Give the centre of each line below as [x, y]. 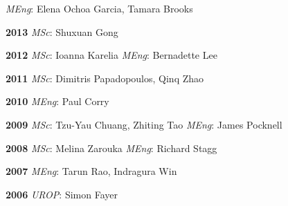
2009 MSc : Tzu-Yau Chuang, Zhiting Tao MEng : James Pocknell [144, 124]
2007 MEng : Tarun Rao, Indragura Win [91, 171]
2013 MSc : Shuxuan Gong [62, 31]
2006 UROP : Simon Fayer [62, 194]
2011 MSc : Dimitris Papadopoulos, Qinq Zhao [105, 78]
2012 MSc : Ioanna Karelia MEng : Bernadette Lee [111, 55]
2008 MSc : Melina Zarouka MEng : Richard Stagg [111, 148]
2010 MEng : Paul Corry [57, 101]
